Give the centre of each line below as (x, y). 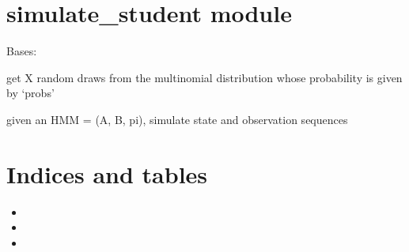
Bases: (22, 51)
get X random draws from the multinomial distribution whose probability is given (204, 77)
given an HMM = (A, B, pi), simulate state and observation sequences (177, 119)
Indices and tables (107, 173)
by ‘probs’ (30, 93)
